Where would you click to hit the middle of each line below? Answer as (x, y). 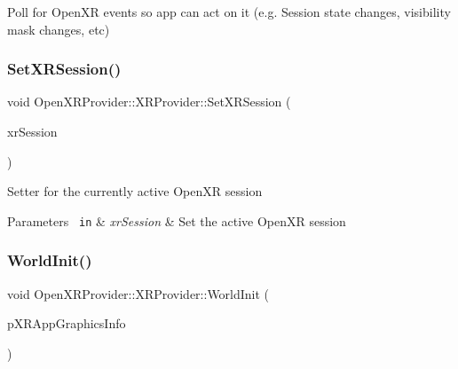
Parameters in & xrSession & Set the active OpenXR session (177, 220)
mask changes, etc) (59, 29)
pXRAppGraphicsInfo (67, 323)
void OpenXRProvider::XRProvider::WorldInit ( (138, 293)
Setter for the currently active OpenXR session (135, 191)
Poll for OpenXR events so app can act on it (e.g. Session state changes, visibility (229, 12)
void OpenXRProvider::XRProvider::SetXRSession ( (149, 102)
